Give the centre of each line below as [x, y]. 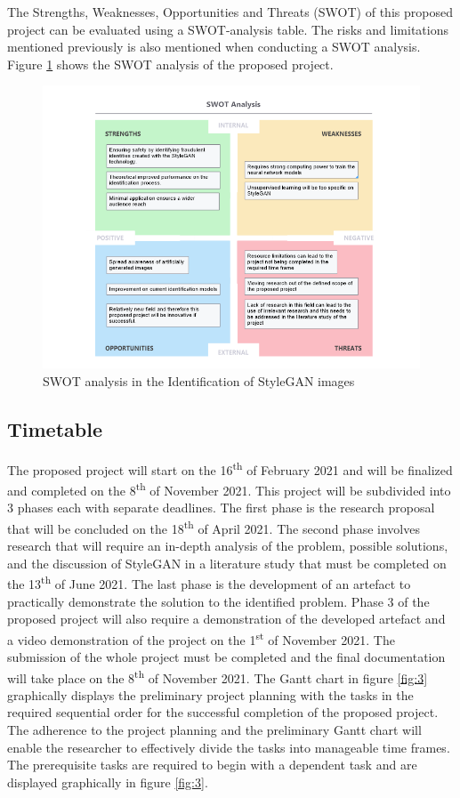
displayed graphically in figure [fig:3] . [108, 782]
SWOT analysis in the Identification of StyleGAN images [199, 380]
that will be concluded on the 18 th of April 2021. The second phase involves [214, 527]
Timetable [55, 428]
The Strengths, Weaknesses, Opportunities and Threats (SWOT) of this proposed [230, 12]
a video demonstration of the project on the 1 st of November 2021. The [201, 638]
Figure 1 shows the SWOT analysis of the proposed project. [170, 64]
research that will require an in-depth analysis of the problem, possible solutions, [228, 546]
